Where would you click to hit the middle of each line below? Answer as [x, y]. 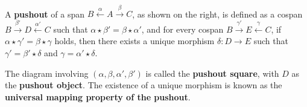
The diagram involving [47, 73]
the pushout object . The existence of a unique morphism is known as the [144, 85]
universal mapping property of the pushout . [98, 96]
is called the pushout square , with [212, 73]
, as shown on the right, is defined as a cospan [217, 14]
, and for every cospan [182, 29]
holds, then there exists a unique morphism [135, 41]
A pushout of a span [45, 14]
